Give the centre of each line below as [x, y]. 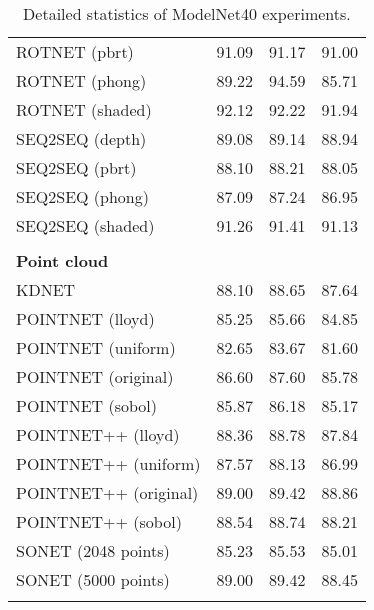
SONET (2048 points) [93, 550]
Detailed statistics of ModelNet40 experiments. [187, 13]
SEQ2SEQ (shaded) [85, 225]
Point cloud [62, 260]
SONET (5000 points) [93, 579]
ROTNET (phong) [81, 80]
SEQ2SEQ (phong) [82, 196]
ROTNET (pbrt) [75, 51]
